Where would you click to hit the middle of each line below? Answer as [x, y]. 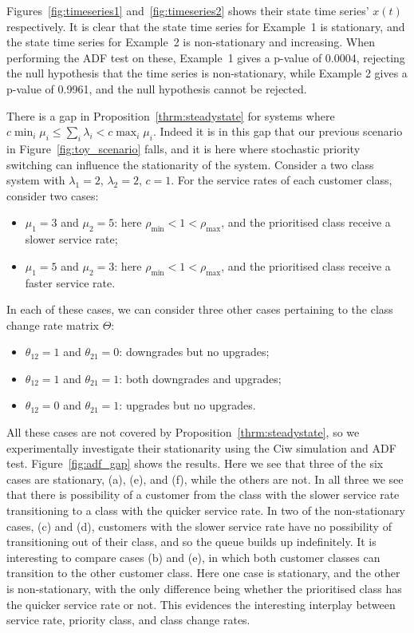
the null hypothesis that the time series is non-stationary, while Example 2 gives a [207, 73]
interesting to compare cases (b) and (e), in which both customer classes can [193, 557]
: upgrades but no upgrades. [187, 405]
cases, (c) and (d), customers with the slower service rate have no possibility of [199, 526]
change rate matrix [53, 324]
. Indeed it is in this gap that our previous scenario [278, 131]
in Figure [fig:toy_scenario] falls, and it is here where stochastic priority [183, 148]
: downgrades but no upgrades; [194, 352]
